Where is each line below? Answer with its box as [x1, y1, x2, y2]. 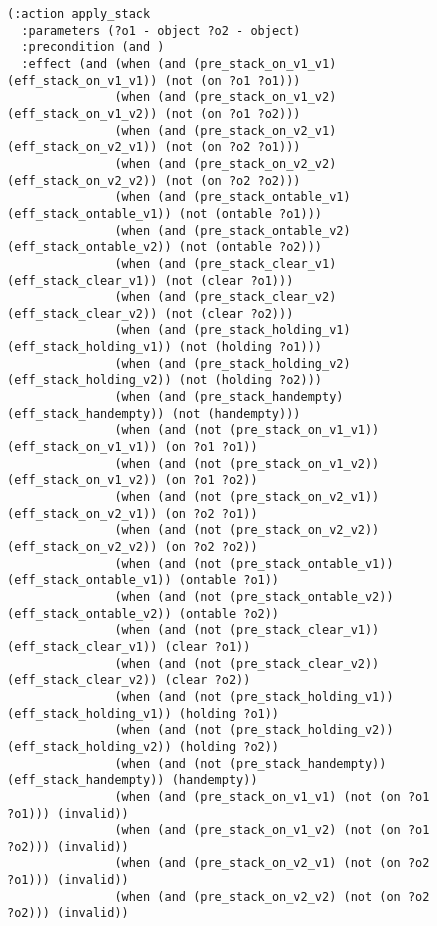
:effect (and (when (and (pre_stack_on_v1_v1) [21, 56, 337, 71]
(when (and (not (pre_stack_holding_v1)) [114, 689, 394, 704]
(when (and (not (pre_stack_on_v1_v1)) [114, 423, 380, 438]
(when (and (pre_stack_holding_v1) [114, 323, 351, 338]
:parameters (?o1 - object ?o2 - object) [21, 23, 301, 38]
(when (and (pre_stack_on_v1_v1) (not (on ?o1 [114, 789, 430, 804]
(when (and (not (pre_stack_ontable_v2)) [114, 589, 394, 604]
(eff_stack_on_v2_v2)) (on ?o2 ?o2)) [7, 540, 258, 554]
